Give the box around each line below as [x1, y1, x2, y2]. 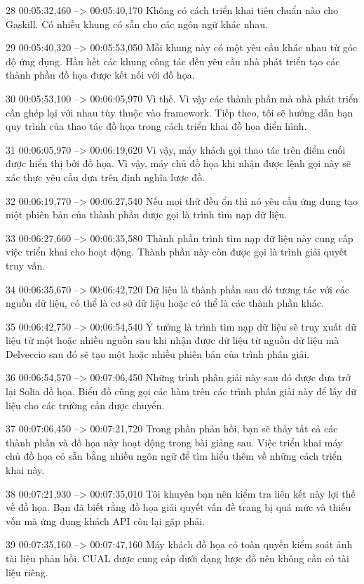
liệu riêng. [6, 564, 48, 579]
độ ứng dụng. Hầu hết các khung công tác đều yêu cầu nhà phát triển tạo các [6, 53, 340, 68]
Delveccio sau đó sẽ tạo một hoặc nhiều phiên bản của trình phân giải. [6, 346, 310, 361]
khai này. [6, 463, 45, 477]
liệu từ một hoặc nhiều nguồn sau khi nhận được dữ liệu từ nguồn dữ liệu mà [6, 333, 339, 347]
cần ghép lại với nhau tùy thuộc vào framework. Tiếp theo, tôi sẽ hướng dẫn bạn [6, 105, 353, 119]
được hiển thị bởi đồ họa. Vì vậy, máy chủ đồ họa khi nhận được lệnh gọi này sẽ [6, 156, 351, 171]
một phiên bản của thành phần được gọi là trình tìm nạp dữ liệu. [6, 207, 288, 222]
